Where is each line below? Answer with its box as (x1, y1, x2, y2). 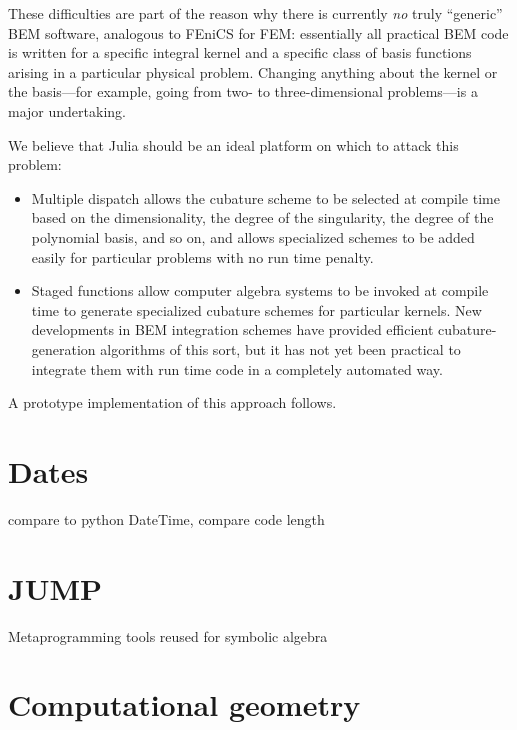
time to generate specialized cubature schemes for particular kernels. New (31, 299, 482, 320)
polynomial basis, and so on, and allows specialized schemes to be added (31, 226, 475, 247)
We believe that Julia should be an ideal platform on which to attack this (8, 134, 459, 155)
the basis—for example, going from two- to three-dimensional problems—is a (8, 81, 478, 102)
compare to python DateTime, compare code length (8, 508, 325, 529)
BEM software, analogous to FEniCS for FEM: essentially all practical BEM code (8, 22, 509, 43)
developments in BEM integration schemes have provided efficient (31, 319, 434, 340)
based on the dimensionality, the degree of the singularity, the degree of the (31, 207, 494, 228)
